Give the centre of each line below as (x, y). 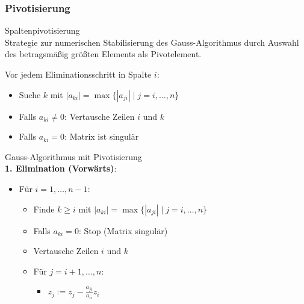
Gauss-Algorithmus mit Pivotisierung (73, 156)
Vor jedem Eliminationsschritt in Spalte (78, 74)
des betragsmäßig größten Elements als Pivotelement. (103, 54)
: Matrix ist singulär (102, 136)
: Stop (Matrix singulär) (123, 230)
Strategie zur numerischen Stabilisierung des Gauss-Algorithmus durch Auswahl (152, 42)
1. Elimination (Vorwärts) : (61, 168)
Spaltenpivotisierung (42, 30)
